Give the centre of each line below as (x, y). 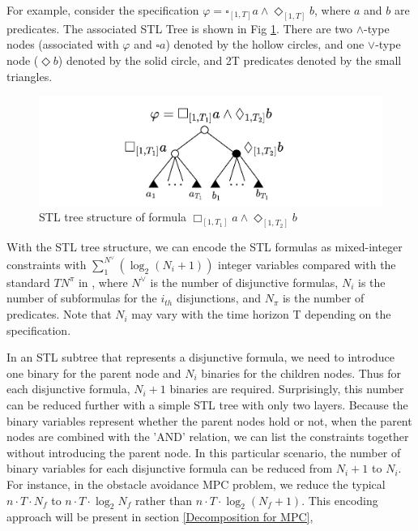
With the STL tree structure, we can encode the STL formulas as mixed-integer (205, 247)
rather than (164, 500)
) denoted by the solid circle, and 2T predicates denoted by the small (230, 60)
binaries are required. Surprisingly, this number (287, 389)
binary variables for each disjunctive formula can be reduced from (170, 468)
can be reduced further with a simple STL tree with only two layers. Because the (207, 405)
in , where (103, 282)
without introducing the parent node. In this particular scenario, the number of (204, 452)
